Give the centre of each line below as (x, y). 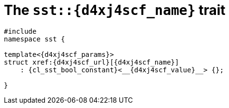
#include (20, 31)
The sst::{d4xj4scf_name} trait (115, 10)
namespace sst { (35, 39)
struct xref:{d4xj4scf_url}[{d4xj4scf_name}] (92, 62)
